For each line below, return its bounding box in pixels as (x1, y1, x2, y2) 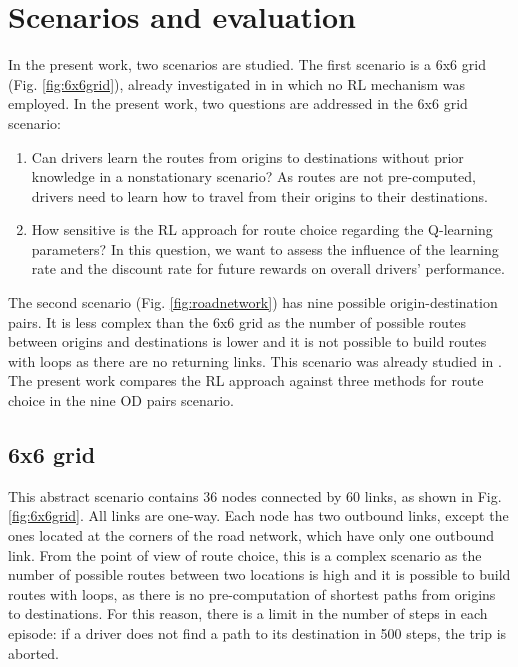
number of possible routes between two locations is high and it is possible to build (8, 564, 511, 585)
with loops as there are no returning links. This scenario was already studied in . (8, 350, 502, 371)
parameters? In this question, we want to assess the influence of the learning (31, 238, 499, 259)
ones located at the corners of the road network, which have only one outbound (8, 525, 495, 546)
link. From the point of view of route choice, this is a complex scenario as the (8, 544, 482, 565)
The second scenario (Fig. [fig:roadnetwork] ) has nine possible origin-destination (8, 292, 498, 313)
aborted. (8, 642, 60, 663)
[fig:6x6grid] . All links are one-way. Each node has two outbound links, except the (8, 505, 509, 526)
